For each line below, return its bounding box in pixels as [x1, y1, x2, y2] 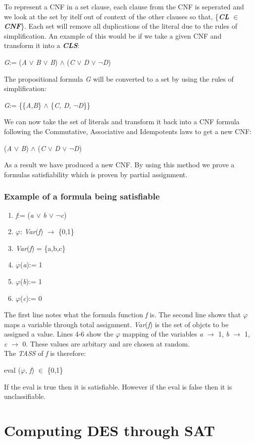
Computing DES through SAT [4, 420, 215, 441]
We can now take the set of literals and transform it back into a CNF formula [4, 116, 240, 127]
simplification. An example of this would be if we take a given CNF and [4, 30, 222, 41]
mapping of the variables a [122, 329, 203, 339]
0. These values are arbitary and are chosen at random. [22, 338, 190, 348]
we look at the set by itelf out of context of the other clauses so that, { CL [4, 11, 229, 21]
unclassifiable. [4, 391, 46, 401]
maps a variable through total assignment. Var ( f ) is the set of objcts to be [4, 319, 229, 329]
